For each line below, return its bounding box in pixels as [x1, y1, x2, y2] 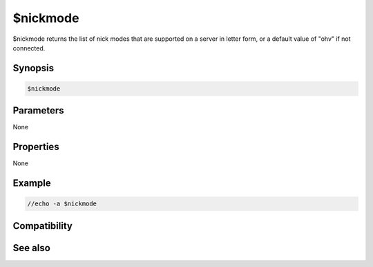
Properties [12, 141, 59, 153]
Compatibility [12, 220, 73, 232]
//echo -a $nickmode [27, 200, 97, 208]
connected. [12, 44, 46, 52]
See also [12, 242, 51, 254]
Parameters [12, 104, 64, 117]
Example [12, 177, 51, 190]
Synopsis [12, 62, 55, 74]
